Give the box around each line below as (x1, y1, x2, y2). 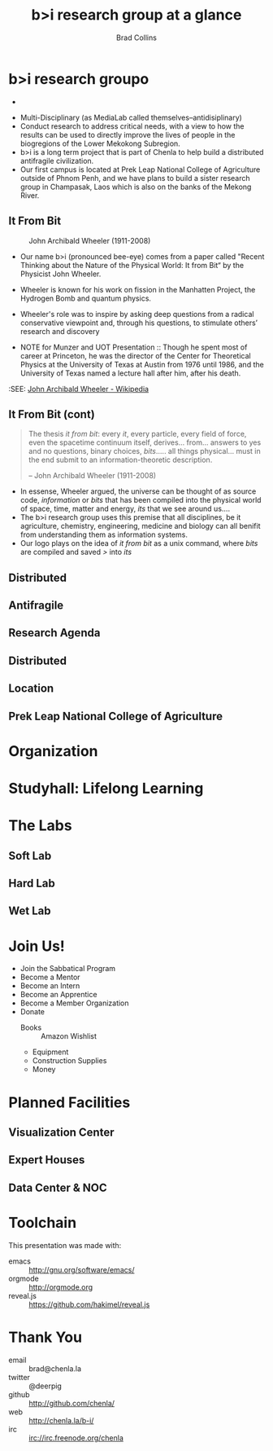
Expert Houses (8, 1153, 85, 1167)
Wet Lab (8, 904, 51, 918)
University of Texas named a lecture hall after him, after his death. (19, 368, 241, 378)
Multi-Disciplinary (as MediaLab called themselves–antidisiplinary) (19, 112, 242, 122)
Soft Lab (8, 849, 52, 863)
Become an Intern (19, 981, 80, 991)
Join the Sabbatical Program (19, 964, 116, 974)
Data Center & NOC (8, 1181, 107, 1194)
